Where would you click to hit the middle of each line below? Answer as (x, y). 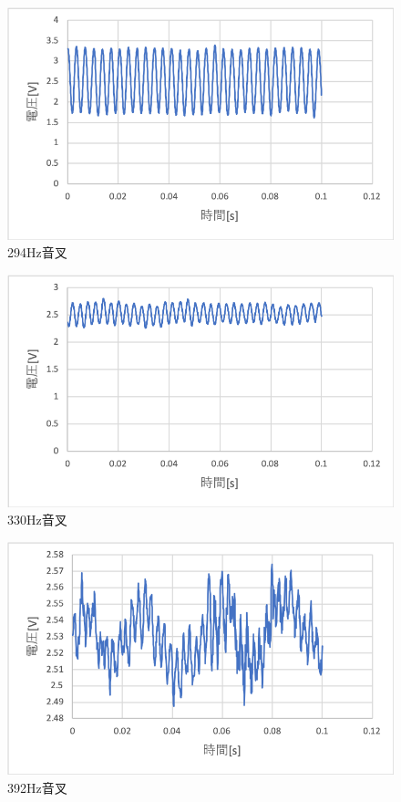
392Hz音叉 (37, 787)
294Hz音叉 (37, 252)
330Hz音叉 (37, 520)
